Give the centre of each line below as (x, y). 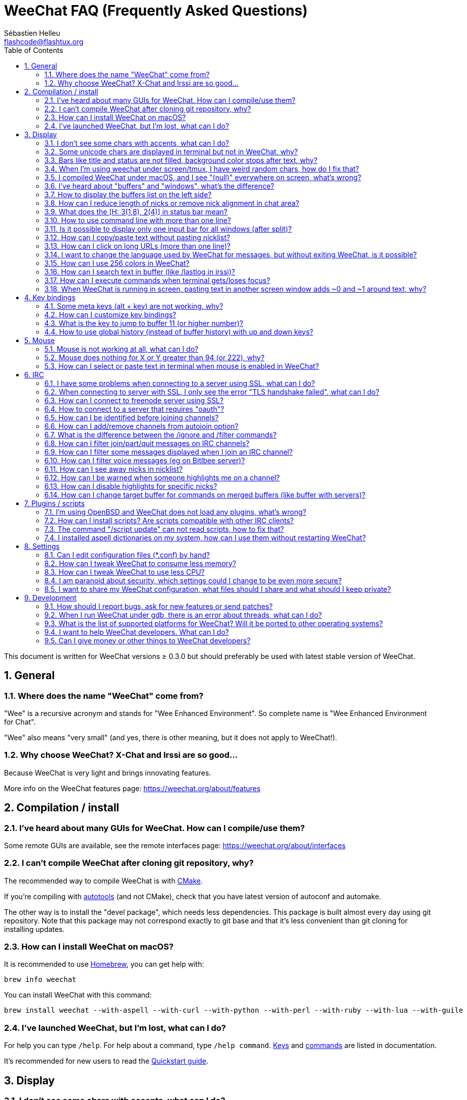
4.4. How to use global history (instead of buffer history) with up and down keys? (179, 332)
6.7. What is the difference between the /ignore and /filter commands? (161, 434)
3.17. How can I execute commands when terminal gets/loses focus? (157, 280)
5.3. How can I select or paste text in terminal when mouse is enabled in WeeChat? (182, 366)
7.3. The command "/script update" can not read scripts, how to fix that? (164, 529)
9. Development (50, 597)
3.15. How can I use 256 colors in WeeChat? (117, 263)
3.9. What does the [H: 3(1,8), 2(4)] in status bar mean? (136, 211)
